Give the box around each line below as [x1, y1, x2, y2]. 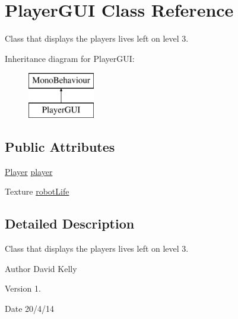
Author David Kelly [5, 262, 77, 274]
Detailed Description [5, 214, 135, 233]
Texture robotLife [5, 185, 69, 198]
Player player [5, 165, 53, 177]
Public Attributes [5, 137, 115, 155]
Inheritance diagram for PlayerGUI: [5, 52, 135, 64]
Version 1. [5, 282, 41, 295]
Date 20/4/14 [5, 302, 55, 314]
